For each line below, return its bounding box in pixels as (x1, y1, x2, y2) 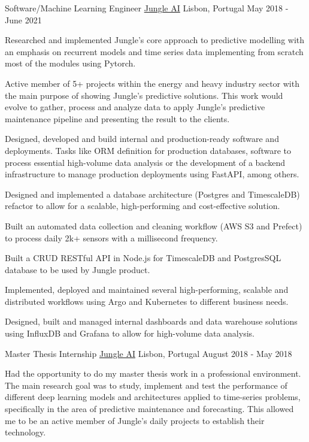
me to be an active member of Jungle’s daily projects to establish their (5, 414, 265, 426)
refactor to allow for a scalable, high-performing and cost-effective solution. (5, 199, 280, 212)
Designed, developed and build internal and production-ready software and (5, 132, 279, 145)
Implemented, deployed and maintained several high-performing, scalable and (5, 283, 289, 296)
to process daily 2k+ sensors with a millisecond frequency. (5, 231, 218, 244)
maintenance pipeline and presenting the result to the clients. (5, 112, 230, 125)
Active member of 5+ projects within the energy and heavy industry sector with (5, 77, 299, 89)
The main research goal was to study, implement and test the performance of (5, 379, 287, 391)
